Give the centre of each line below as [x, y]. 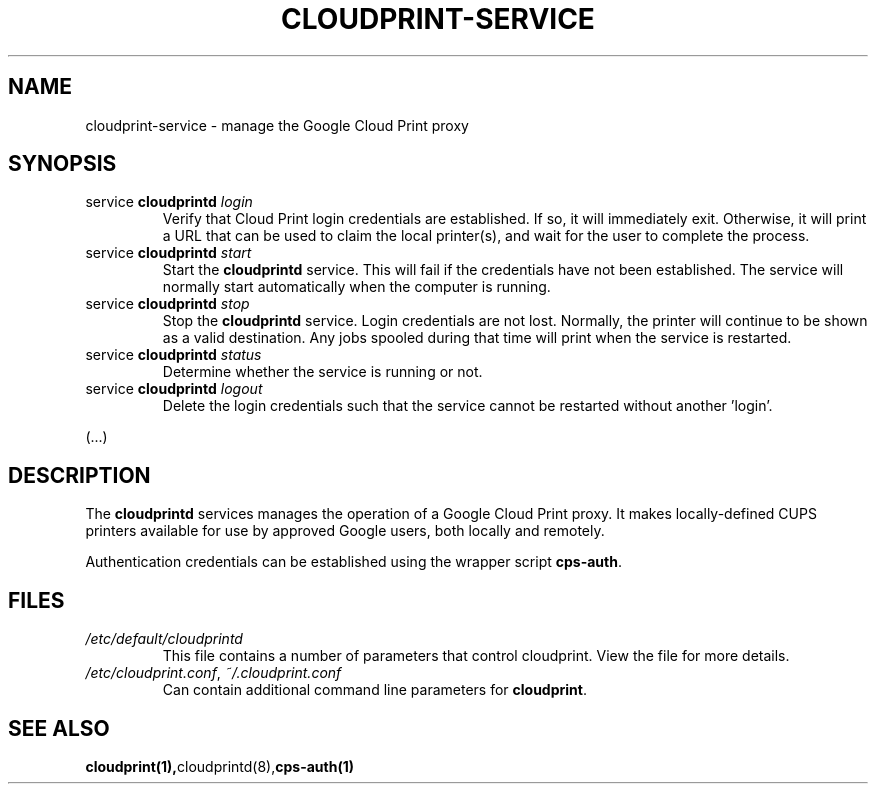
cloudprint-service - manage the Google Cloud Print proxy [277, 125]
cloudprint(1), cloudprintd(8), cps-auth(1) [220, 766]
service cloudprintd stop [167, 304]
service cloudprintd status [173, 355]
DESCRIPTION [79, 475]
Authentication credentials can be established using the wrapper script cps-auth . [353, 562]
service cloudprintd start [168, 253]
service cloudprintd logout [174, 389]
